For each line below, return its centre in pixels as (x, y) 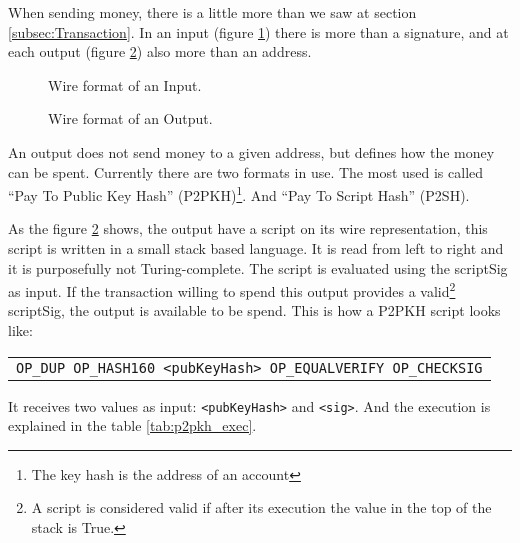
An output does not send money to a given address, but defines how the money (251, 151)
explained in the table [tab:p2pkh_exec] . (132, 425)
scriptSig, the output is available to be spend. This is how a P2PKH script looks (254, 310)
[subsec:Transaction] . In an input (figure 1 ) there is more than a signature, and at (258, 31)
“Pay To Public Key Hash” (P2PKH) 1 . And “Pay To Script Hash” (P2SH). (239, 193)
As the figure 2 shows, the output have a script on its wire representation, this (248, 228)
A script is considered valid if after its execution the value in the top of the (261, 507)
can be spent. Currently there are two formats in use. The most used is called (246, 171)
